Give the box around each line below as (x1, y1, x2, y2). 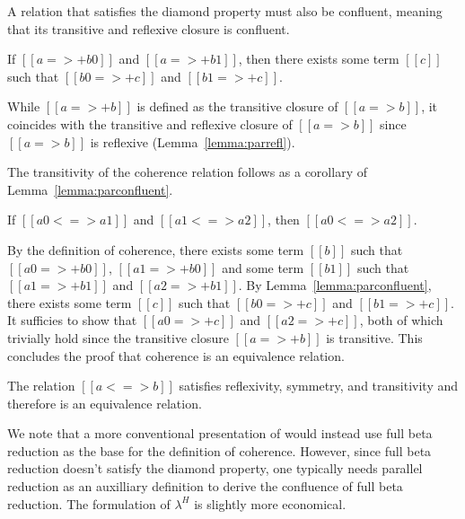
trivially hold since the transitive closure (7, 328, 229, 347)
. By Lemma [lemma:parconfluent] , (238, 276, 432, 295)
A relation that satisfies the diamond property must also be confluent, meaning (7, 2, 443, 20)
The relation (7, 376, 75, 395)
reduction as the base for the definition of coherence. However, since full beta (7, 441, 432, 460)
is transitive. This (326, 328, 423, 347)
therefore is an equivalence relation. (7, 393, 202, 412)
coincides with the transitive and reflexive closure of (7, 114, 293, 133)
